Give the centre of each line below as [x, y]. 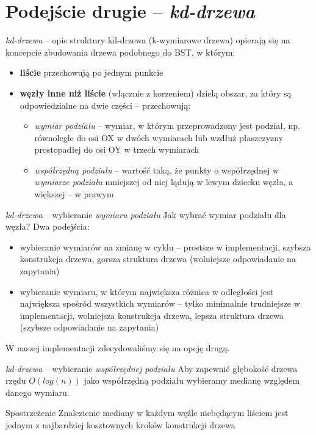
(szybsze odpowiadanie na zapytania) [89, 327]
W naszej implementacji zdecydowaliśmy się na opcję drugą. [118, 348]
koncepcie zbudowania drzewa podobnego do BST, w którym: [120, 52]
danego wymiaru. [38, 392]
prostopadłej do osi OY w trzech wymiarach [117, 149]
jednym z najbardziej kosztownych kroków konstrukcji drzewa [120, 424]
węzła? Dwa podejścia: [48, 226]
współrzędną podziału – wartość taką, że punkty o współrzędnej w [157, 170]
